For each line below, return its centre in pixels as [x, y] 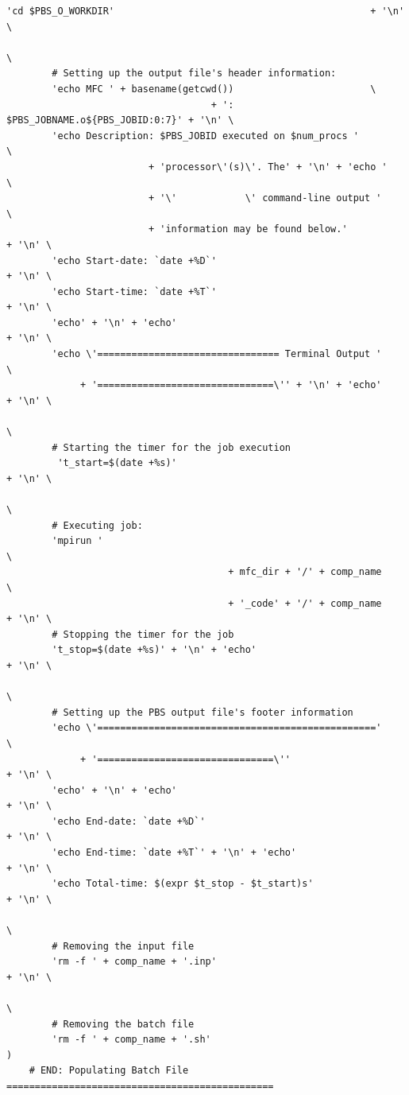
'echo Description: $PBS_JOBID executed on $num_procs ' [205, 136]
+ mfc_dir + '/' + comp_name [305, 572]
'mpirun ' [77, 541]
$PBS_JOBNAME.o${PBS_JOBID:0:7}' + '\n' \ [120, 120]
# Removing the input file [123, 946]
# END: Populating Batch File [109, 1071]
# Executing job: [97, 525]
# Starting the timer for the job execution [171, 447]
